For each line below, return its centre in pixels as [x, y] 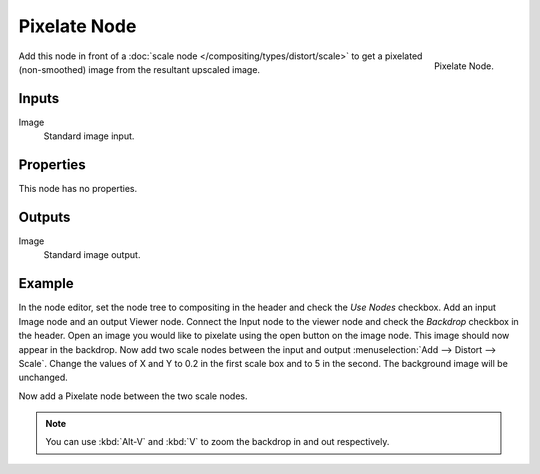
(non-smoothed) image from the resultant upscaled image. [139, 69]
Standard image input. [89, 136]
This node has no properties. [78, 189]
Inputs [39, 98]
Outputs [44, 216]
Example [46, 283]
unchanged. [43, 377]
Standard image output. [92, 255]
